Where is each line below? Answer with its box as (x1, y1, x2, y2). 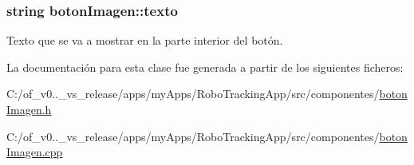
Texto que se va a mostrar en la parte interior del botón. (6, 32, 283, 49)
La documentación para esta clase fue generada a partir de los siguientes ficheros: (6, 58, 404, 75)
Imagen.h (6, 101, 52, 117)
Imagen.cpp (6, 143, 63, 160)
